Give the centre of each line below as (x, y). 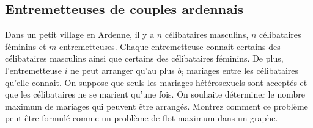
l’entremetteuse (34, 70)
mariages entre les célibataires (243, 70)
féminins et (26, 46)
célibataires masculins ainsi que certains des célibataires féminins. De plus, (144, 58)
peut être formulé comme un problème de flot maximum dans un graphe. (142, 118)
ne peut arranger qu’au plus (123, 70)
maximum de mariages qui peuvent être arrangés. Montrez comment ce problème (156, 106)
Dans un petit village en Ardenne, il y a (80, 34)
